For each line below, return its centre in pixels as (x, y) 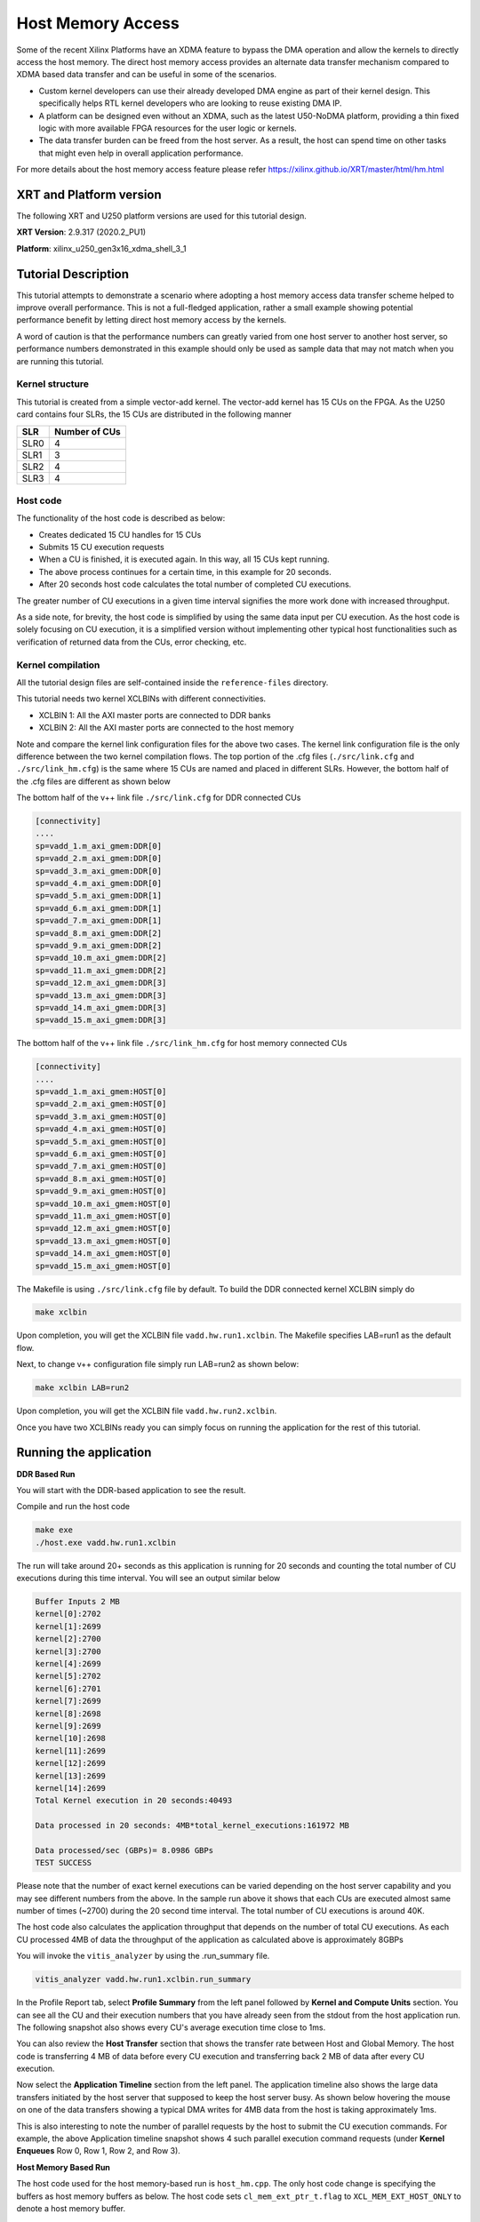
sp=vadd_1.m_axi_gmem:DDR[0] (99, 846)
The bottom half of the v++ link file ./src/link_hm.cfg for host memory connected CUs (182, 1043)
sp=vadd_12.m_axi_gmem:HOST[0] (104, 1228)
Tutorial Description (72, 274)
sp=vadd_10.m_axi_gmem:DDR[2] (101, 958)
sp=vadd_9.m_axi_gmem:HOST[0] (101, 1191)
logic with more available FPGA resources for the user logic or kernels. (168, 128)
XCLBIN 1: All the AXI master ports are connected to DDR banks (155, 715)
